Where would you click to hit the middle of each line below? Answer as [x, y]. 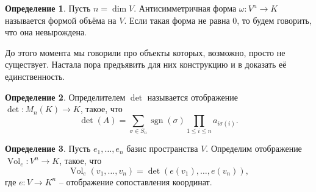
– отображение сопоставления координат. [135, 181]
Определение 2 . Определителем [65, 97]
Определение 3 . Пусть [48, 148]
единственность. [35, 76]
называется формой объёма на [61, 20]
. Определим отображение [254, 148]
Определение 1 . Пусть [48, 8]
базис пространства [162, 148]
